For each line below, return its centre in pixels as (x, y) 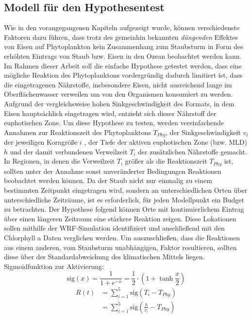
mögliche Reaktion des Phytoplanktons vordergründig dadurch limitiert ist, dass (123, 75)
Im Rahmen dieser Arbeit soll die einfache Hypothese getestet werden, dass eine (123, 65)
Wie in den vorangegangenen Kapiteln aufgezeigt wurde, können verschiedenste (122, 27)
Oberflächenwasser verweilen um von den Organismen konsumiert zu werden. (118, 94)
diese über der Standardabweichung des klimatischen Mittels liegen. (104, 257)
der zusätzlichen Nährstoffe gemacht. (193, 151)
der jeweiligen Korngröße (41, 142)
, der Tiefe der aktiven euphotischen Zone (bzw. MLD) (166, 142)
